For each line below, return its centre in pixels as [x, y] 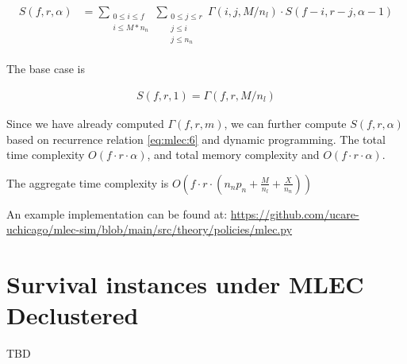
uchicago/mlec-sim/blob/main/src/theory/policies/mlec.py [150, 229]
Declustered [73, 315]
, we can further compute [285, 123]
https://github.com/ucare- [295, 213]
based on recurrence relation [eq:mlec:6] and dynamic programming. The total [196, 139]
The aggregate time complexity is [88, 182]
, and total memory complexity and [233, 155]
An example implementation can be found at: [117, 213]
